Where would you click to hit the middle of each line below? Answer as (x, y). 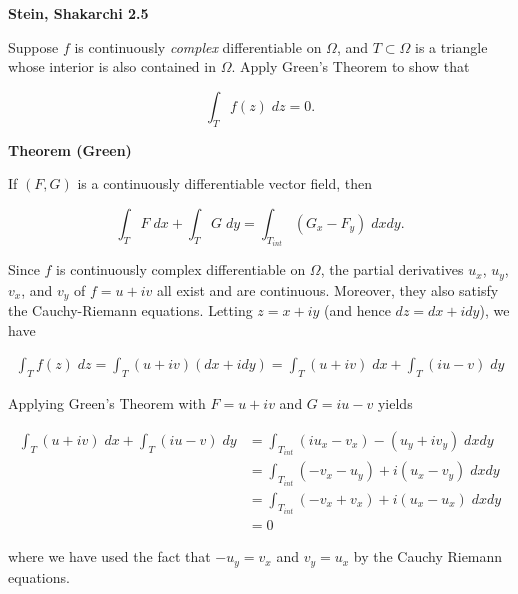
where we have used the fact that (109, 556)
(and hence (357, 310)
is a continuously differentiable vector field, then (225, 183)
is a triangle (451, 46)
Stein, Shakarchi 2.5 (78, 13)
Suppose (33, 46)
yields (395, 403)
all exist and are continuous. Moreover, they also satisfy (327, 289)
